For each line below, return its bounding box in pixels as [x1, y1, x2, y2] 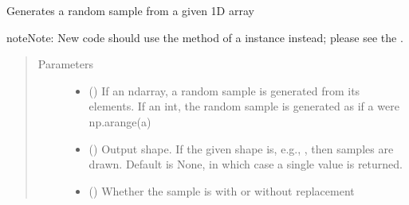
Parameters [37, 56, 93, 72]
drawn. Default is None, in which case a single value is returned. [88, 156, 403, 172]
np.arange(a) [88, 113, 151, 130]
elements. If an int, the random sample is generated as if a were [88, 98, 399, 114]
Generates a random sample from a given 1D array [6, 2, 254, 18]
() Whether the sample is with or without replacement [88, 182, 355, 199]
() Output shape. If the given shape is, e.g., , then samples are [88, 140, 394, 157]
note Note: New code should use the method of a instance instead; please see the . [6, 29, 403, 45]
